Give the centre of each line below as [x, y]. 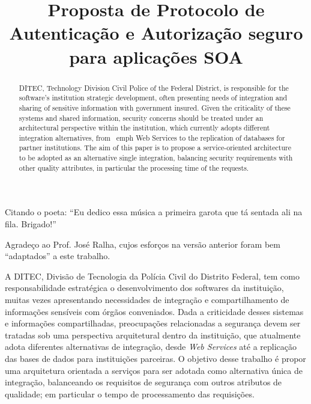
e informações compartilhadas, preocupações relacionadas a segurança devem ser [153, 323]
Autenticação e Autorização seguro [156, 33]
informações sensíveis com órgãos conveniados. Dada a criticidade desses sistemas [154, 311]
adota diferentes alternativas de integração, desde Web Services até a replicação [151, 347]
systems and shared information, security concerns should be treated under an [141, 118]
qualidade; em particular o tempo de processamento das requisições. [130, 393]
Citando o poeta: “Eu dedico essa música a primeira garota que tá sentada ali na [154, 212]
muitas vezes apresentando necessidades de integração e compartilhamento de [147, 300]
